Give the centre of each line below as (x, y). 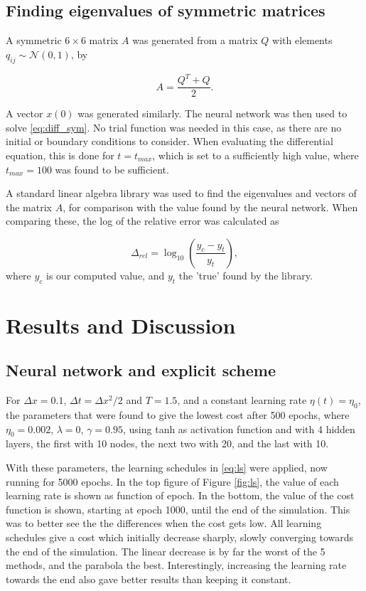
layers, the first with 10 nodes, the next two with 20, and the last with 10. (167, 443)
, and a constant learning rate (242, 400)
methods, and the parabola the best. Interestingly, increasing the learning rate (176, 565)
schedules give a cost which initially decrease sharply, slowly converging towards (180, 537)
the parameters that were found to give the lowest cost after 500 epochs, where (178, 415)
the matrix (29, 207)
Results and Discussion (121, 325)
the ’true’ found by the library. (246, 275)
